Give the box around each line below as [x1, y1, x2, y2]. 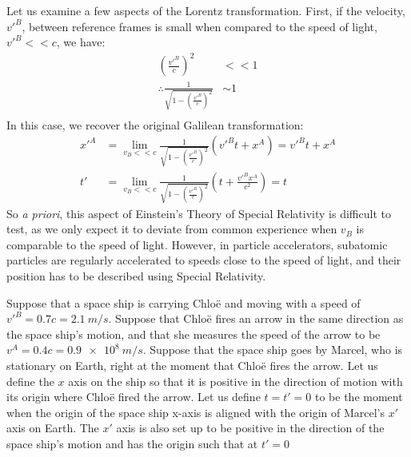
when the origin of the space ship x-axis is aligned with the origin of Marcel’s [6, 403, 385, 420]
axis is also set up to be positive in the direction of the [116, 419, 385, 436]
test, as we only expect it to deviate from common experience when [6, 221, 337, 237]
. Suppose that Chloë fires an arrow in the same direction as [108, 310, 404, 327]
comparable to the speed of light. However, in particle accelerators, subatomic [6, 236, 388, 252]
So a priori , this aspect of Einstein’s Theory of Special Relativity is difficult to [6, 205, 391, 221]
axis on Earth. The [6, 419, 99, 436]
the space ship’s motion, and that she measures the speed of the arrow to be [6, 325, 381, 342]
